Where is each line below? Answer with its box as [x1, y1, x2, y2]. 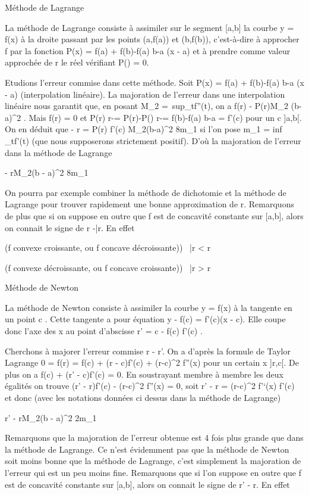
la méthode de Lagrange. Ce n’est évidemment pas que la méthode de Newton [5, 443, 289, 455]
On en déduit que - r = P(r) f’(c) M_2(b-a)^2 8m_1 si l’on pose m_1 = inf [5, 123, 282, 135]
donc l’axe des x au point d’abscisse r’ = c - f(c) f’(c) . [5, 325, 203, 337]
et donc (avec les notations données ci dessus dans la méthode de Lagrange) [5, 391, 281, 404]
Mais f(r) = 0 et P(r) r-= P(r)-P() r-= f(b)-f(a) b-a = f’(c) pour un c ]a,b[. [29, 111, 302, 123]
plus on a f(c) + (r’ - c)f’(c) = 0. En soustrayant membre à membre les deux [5, 368, 283, 380]
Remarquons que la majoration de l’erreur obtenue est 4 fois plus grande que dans [5, 431, 304, 444]
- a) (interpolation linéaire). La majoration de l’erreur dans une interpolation [5, 88, 285, 100]
